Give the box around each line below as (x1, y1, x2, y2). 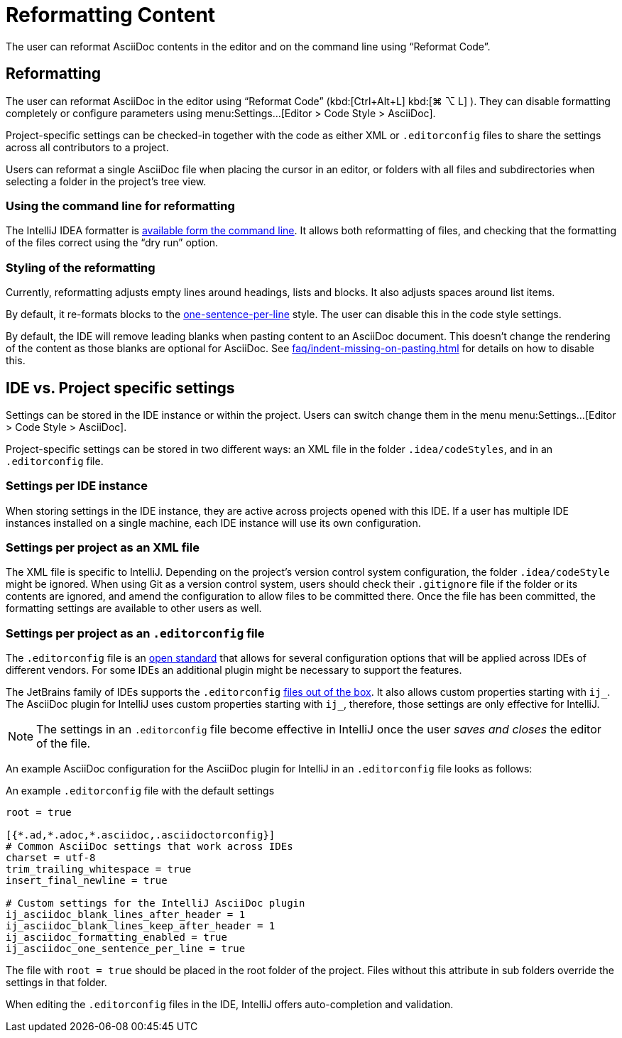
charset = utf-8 (6, 852, 96, 864)
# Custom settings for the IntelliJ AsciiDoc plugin (6, 897, 305, 909)
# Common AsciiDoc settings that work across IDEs (6, 841, 293, 853)
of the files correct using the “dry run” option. (6, 236, 219, 249)
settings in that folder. (6, 976, 107, 989)
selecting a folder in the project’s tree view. (6, 175, 207, 187)
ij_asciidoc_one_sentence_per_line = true (6, 943, 246, 955)
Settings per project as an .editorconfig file (6, 625, 265, 640)
